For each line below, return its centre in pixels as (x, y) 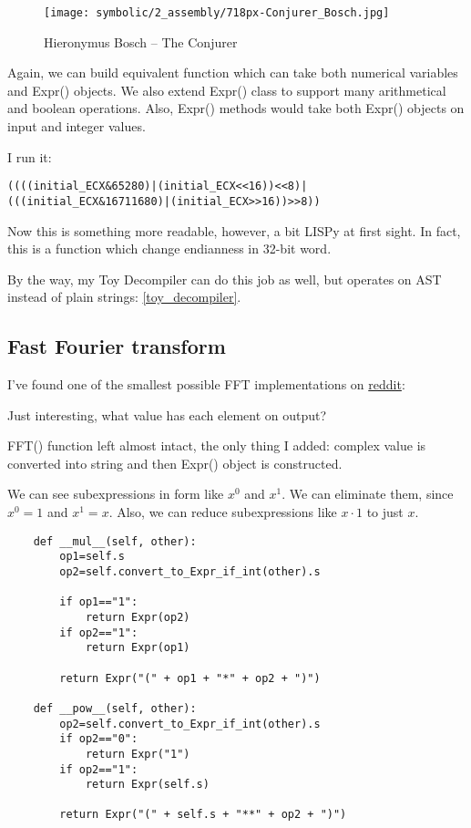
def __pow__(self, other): (115, 708)
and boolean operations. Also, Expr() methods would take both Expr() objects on (236, 108)
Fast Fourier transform (117, 346)
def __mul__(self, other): (115, 541)
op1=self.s (92, 557)
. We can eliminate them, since (368, 494)
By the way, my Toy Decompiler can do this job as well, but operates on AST (225, 279)
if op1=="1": (99, 602)
